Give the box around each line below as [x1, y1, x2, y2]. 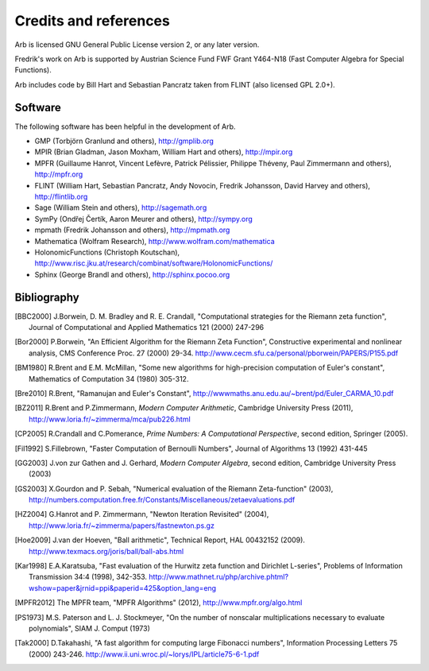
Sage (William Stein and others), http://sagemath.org [34, 203, 207, 212]
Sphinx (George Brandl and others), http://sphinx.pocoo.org [34, 270, 230, 279]
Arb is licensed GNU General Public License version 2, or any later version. [14, 40, 260, 49]
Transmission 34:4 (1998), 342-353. [29, 572, 147, 582]
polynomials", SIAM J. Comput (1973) [29, 623, 150, 633]
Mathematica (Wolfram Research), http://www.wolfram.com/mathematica [34, 236, 276, 246]
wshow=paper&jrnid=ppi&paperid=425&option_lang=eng [29, 583, 217, 592]
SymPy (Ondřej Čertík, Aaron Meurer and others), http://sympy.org [34, 214, 253, 223]
